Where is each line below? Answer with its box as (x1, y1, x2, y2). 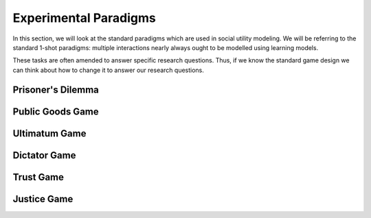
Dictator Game (12, 149, 76, 161)
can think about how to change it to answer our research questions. (12, 66, 204, 74)
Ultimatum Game (12, 128, 87, 139)
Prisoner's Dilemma (12, 84, 99, 95)
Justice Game (12, 193, 74, 205)
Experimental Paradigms (12, 10, 156, 25)
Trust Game (12, 171, 65, 183)
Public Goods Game (12, 106, 99, 117)
